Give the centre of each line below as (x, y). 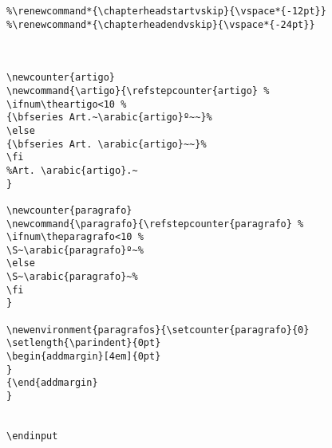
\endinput (32, 436)
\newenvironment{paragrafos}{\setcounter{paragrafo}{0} (158, 330)
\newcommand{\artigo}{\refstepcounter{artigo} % (138, 90)
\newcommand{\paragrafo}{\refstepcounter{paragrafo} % (155, 224)
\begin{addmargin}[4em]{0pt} (84, 357)
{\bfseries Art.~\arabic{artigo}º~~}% (109, 118)
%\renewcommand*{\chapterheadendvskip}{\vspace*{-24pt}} (161, 24)
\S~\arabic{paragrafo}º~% (75, 250)
